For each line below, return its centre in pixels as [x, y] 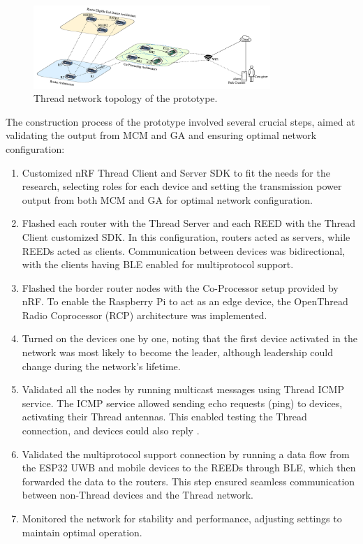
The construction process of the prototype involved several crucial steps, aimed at [180, 121]
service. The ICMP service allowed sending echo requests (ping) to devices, [182, 403]
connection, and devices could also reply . [111, 431]
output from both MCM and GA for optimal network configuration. [167, 199]
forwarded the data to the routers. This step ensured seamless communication [188, 481]
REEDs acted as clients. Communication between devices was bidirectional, [184, 250]
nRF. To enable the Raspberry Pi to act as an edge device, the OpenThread [185, 301]
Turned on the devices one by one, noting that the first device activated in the [190, 338]
